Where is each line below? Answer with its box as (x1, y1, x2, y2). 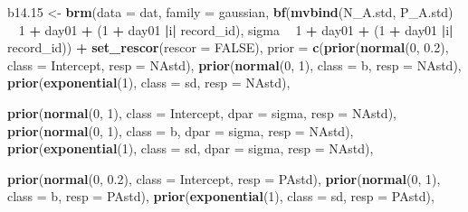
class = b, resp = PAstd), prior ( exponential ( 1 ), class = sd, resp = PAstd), (7, 187, 435, 206)
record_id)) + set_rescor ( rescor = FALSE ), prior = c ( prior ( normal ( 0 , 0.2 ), (7, 38, 449, 57)
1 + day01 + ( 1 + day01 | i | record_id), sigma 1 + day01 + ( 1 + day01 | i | (18, 20, 454, 39)
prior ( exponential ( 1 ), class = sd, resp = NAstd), (7, 73, 291, 92)
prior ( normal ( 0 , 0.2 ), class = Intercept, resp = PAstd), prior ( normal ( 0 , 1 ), (7, 169, 441, 188)
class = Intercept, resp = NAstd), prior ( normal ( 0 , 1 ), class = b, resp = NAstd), (7, 55, 462, 74)
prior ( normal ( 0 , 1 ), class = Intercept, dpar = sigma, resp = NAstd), (7, 103, 396, 122)
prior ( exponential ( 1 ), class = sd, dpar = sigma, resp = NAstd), (7, 139, 374, 158)
